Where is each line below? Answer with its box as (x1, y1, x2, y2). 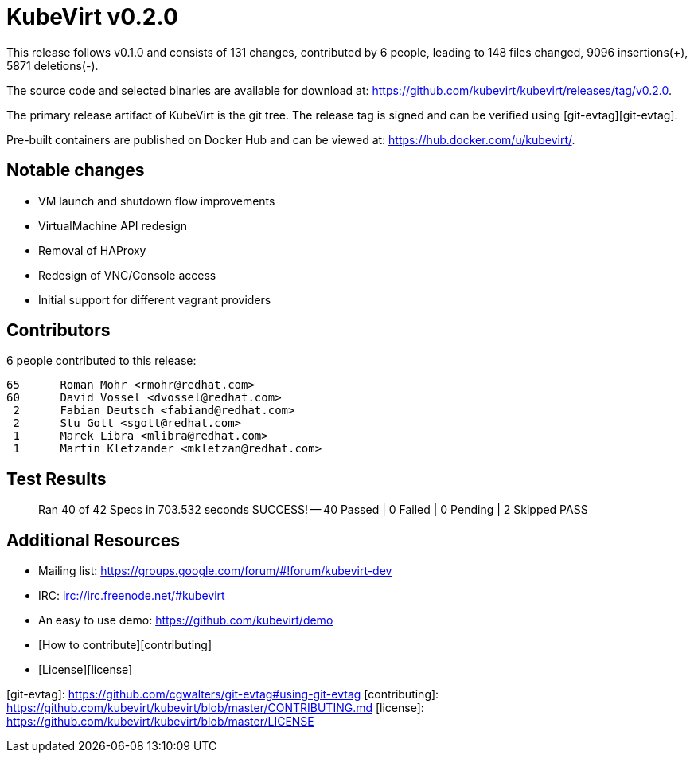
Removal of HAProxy (38, 243, 146, 257)
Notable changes (6, 160, 145, 181)
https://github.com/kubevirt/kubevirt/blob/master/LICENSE (6, 714, 314, 729)
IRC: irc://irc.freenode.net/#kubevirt (38, 589, 225, 603)
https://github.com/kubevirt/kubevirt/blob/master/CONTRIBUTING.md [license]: (6, 701, 424, 715)
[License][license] (38, 663, 133, 677)
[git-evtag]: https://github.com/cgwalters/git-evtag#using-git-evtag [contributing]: (6, 687, 439, 702)
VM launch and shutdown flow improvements (38, 194, 275, 208)
